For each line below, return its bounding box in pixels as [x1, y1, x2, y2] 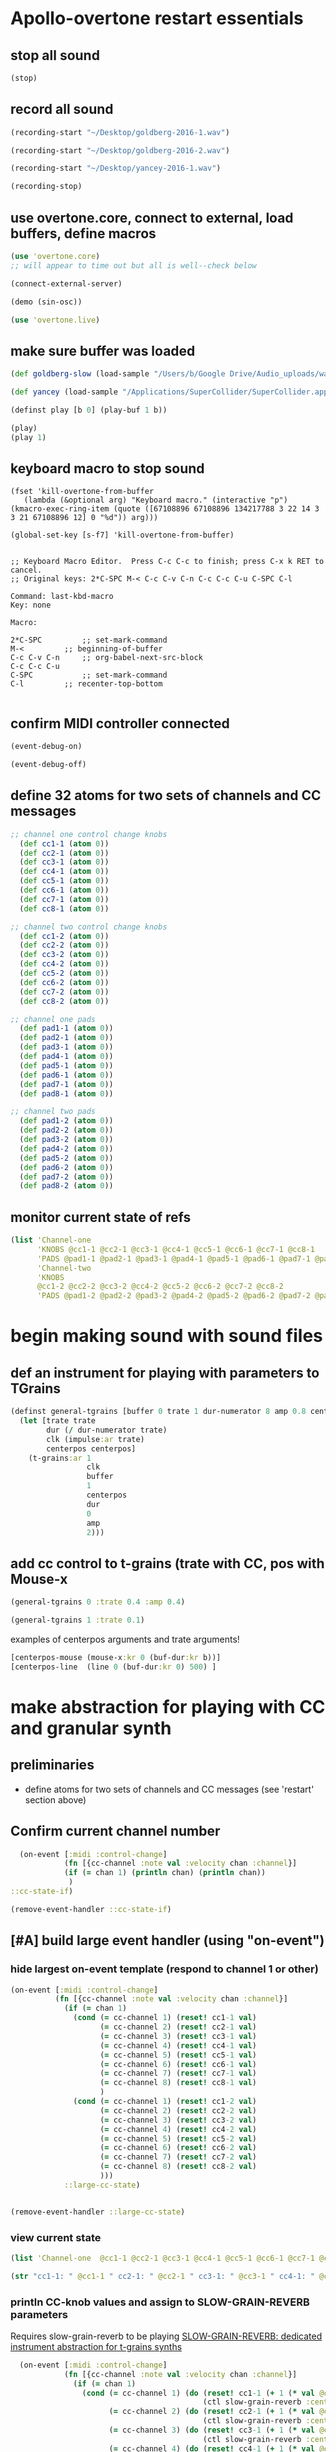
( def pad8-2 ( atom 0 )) [19, 1181, 114, 1191]
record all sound [10, 101, 114, 118]
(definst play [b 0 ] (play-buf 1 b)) [10, 405, 168, 415]
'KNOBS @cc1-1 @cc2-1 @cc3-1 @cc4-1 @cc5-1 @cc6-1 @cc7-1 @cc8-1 [36, 1244, 315, 1254]
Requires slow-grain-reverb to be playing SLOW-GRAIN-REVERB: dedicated [10, 2330, 323, 2342]
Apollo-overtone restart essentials [10, 7, 304, 30]
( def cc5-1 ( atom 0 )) [19, 876, 110, 886]
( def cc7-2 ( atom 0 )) [19, 987, 110, 997]
